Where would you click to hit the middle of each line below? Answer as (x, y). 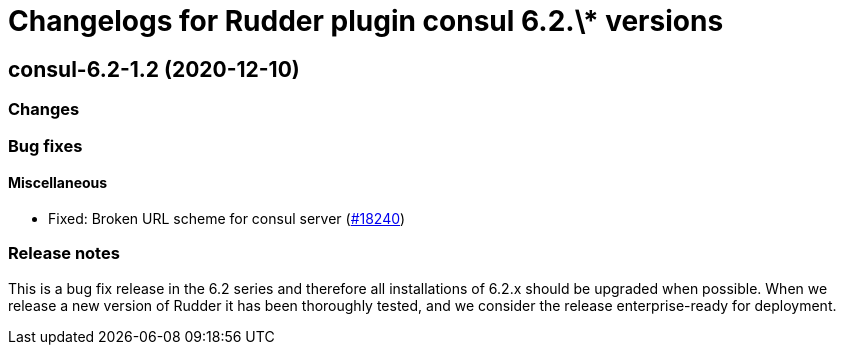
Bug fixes (45, 145)
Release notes (64, 253)
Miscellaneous (58, 183)
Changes (44, 109)
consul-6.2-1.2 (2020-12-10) (154, 69)
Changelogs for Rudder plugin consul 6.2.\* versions (366, 21)
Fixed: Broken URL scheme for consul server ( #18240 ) (227, 218)
